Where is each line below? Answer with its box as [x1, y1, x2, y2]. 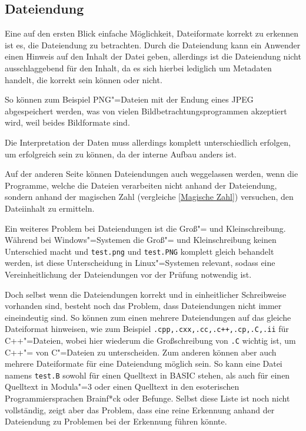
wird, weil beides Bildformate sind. [5, 116, 130, 129]
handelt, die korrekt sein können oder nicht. [5, 73, 162, 85]
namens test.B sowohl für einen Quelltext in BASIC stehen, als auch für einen [5, 369, 290, 381]
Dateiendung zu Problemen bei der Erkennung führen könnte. [5, 415, 227, 427]
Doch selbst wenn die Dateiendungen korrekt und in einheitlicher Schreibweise [5, 288, 287, 300]
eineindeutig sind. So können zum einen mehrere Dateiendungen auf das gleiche [5, 311, 291, 323]
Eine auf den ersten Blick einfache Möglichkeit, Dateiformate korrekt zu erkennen [5, 27, 299, 40]
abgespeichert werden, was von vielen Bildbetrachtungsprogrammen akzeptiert [5, 104, 287, 117]
